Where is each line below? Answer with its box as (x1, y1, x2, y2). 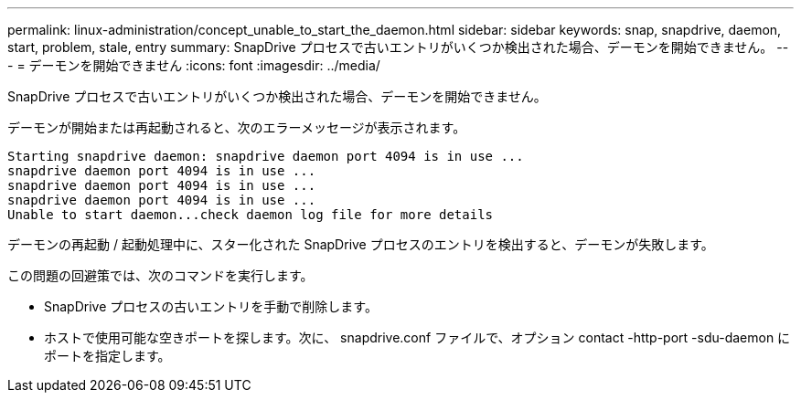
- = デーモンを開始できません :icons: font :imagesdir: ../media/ (7, 58, 380, 73)
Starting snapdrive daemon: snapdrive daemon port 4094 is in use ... (7, 149, 524, 163)
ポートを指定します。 (44, 348, 171, 363)
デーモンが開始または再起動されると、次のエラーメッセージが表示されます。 (7, 120, 466, 135)
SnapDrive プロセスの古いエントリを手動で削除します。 (44, 299, 378, 314)
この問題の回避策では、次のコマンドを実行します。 (7, 268, 314, 283)
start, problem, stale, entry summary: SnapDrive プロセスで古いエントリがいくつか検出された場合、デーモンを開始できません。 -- (7, 39, 789, 55)
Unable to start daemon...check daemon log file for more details (7, 207, 494, 222)
